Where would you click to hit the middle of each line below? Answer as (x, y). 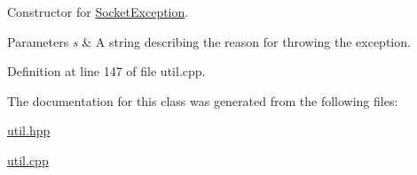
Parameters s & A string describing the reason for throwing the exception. (209, 41)
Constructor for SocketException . (98, 11)
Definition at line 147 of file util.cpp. (106, 71)
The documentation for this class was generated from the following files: (203, 100)
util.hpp (29, 130)
